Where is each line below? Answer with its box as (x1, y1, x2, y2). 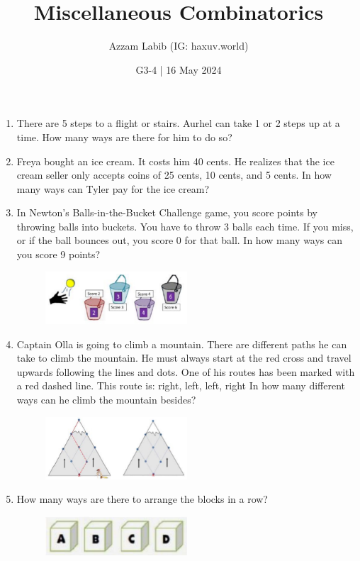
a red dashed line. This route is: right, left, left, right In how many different (16, 378, 346, 393)
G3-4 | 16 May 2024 (135, 62, 222, 77)
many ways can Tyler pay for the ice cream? (16, 181, 209, 196)
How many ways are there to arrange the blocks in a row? (16, 491, 268, 506)
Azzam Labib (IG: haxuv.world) (108, 38, 249, 53)
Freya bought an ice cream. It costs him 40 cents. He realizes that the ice (16, 153, 334, 168)
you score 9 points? (16, 247, 101, 262)
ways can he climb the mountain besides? (16, 392, 196, 407)
